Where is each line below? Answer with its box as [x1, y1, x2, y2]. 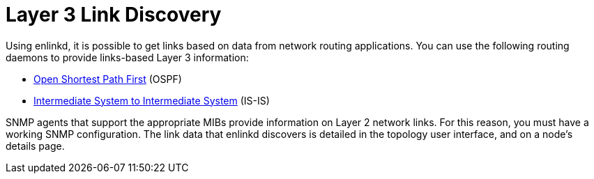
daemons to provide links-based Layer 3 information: [6, 51, 249, 63]
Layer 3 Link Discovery [6, 3, 222, 26]
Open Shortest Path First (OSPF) [33, 72, 182, 85]
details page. [6, 139, 65, 152]
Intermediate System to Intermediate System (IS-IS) [33, 94, 270, 107]
